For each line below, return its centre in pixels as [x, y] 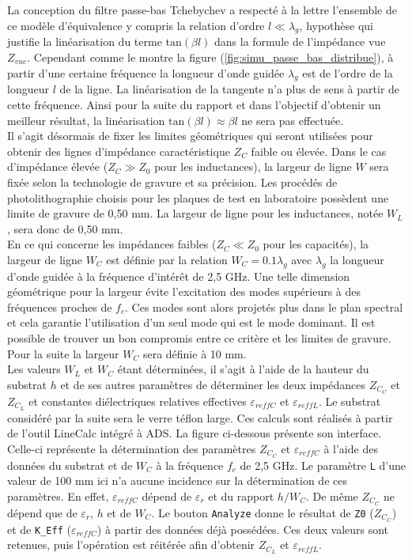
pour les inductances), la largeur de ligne [253, 166]
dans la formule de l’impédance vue [300, 42]
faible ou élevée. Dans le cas [319, 151]
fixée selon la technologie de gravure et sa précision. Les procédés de [172, 182]
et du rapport [241, 496]
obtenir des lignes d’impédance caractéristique [119, 151]
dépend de [167, 496]
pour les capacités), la [316, 244]
